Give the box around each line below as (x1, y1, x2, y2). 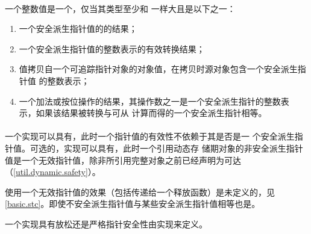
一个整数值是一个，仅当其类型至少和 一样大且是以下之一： (5, 2, 236, 14)
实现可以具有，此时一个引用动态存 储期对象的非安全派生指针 (63, 141, 303, 154)
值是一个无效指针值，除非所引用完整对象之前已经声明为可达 (5, 153, 241, 166)
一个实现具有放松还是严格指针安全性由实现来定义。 (5, 217, 207, 230)
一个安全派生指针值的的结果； (19, 22, 137, 35)
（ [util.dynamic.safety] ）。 (5, 165, 101, 178)
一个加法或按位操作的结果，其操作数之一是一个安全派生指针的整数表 (19, 94, 289, 107)
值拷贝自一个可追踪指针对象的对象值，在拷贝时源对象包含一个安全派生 (19, 63, 298, 75)
